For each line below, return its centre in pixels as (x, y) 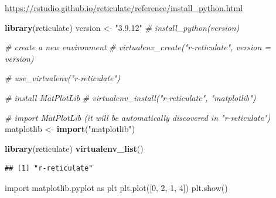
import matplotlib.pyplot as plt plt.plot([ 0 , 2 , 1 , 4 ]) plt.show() (116, 187)
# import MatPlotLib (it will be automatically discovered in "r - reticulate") (138, 117)
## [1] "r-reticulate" (49, 169)
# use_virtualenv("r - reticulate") (62, 78)
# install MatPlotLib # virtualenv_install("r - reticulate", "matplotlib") (130, 97)
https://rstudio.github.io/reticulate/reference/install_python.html (124, 8)
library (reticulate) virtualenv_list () (74, 148)
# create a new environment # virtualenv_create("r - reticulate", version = (138, 47)
